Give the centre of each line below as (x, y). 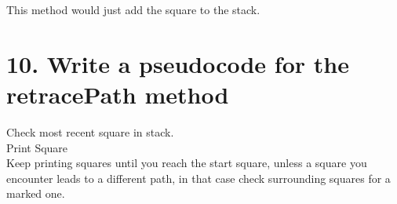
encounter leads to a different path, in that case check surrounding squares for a (198, 178)
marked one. (36, 193)
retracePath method (118, 94)
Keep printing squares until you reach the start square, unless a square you (187, 163)
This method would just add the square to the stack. (133, 9)
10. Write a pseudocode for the (178, 63)
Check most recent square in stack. (90, 131)
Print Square (37, 147)
